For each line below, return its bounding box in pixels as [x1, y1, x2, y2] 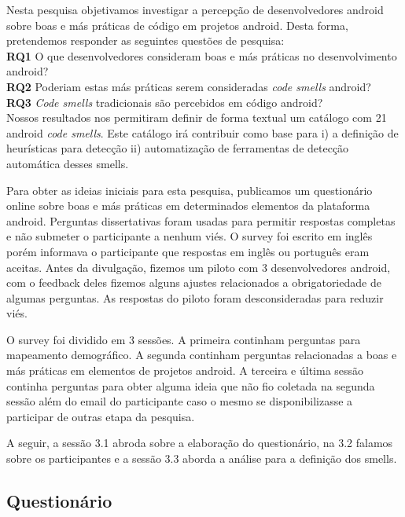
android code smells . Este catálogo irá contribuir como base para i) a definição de [6, 124, 399, 141]
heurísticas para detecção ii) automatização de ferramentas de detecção [6, 140, 349, 156]
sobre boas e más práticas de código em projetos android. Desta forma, [6, 16, 348, 33]
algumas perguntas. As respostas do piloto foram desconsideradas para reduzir [6, 289, 384, 306]
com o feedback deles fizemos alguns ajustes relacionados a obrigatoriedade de [6, 274, 381, 291]
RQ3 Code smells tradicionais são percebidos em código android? [6, 93, 323, 110]
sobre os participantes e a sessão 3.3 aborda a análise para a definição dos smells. [6, 450, 397, 467]
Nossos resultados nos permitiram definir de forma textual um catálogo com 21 [6, 109, 387, 126]
